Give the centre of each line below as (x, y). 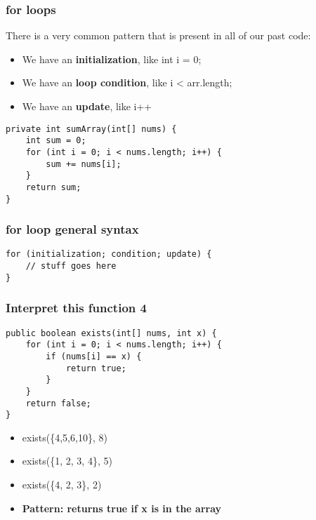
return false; (58, 403)
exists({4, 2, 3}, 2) (62, 485)
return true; (96, 368)
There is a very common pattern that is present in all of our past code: (158, 35)
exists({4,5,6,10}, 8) (65, 437)
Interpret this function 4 (76, 308)
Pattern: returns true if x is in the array (122, 508)
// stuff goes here (71, 266)
